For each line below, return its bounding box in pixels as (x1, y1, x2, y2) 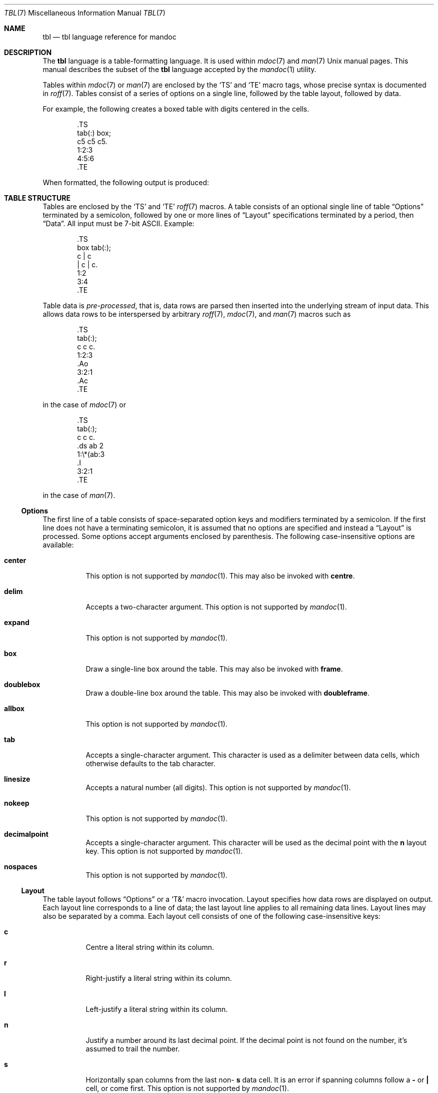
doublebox (4, 680, 40, 689)
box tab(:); (77, 243, 111, 252)
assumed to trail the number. (85, 1044, 180, 1053)
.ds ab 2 (77, 441, 104, 450)
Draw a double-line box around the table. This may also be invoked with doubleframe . (85, 689, 369, 697)
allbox (4, 704, 24, 713)
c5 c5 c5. (77, 137, 107, 146)
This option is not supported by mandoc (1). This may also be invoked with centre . (85, 572, 355, 580)
